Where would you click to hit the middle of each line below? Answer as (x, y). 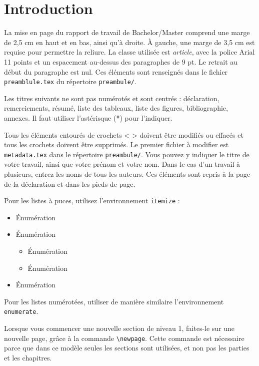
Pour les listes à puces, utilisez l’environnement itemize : (92, 201)
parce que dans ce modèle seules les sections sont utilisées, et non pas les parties (127, 348)
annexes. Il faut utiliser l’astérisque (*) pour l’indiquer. (88, 117)
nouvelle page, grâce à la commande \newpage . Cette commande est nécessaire (124, 338)
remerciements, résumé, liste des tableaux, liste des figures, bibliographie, (116, 108)
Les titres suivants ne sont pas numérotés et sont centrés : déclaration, (112, 98)
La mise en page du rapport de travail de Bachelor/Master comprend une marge (127, 32)
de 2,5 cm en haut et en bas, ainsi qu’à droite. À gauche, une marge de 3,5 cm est (129, 42)
